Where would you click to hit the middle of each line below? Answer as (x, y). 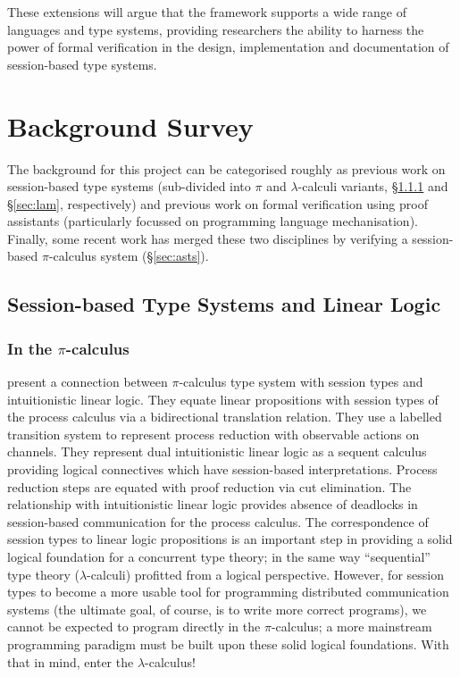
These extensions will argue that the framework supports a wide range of (207, 12)
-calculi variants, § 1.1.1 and (373, 186)
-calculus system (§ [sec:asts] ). (129, 256)
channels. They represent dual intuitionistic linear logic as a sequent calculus (217, 451)
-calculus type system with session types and (301, 382)
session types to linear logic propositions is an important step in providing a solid (230, 539)
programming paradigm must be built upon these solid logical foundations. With (228, 644)
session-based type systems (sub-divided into (129, 186)
